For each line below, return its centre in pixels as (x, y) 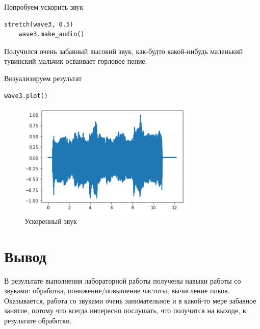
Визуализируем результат (43, 78)
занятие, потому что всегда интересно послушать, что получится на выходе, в (125, 310)
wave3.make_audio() (51, 34)
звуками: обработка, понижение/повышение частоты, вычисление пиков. (117, 290)
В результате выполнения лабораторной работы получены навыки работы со (123, 280)
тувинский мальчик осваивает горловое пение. (76, 61)
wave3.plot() (26, 96)
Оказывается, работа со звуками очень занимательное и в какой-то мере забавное (130, 300)
